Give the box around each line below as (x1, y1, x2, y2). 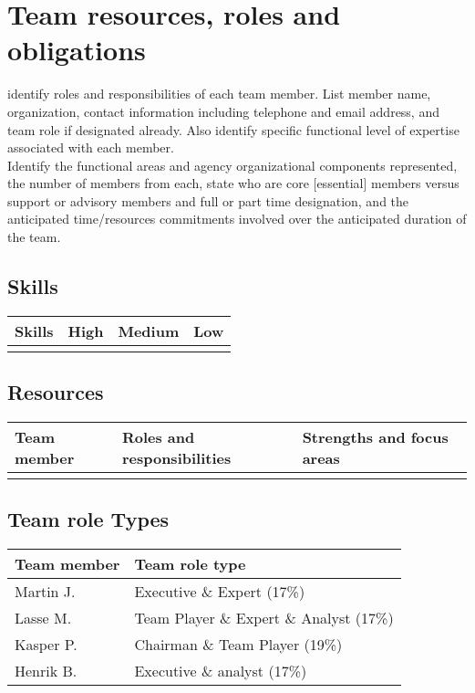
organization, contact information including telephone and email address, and (7, 101, 439, 121)
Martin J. (15, 581, 76, 603)
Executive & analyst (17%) (134, 660, 307, 682)
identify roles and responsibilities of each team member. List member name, (7, 84, 431, 103)
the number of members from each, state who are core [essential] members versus (7, 173, 460, 193)
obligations (7, 31, 146, 68)
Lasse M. (15, 607, 72, 629)
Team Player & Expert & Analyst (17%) (134, 607, 394, 629)
